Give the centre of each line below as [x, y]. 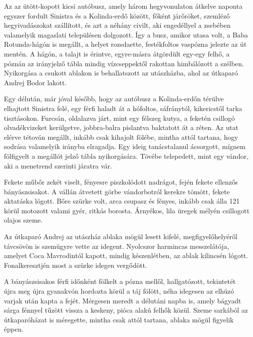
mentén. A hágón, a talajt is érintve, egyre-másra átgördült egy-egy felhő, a [117, 53]
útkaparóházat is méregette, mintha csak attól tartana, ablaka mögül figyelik [119, 319]
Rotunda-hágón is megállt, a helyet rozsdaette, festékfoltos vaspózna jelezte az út [125, 44]
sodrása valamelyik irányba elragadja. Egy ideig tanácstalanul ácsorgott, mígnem [125, 146]
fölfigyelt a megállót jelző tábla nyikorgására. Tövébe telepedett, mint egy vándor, [126, 156]
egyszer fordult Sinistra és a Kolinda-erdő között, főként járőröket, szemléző [117, 15]
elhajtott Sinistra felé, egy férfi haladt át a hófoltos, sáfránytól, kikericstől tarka [123, 108]
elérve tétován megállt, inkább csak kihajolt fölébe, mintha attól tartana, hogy [121, 137]
